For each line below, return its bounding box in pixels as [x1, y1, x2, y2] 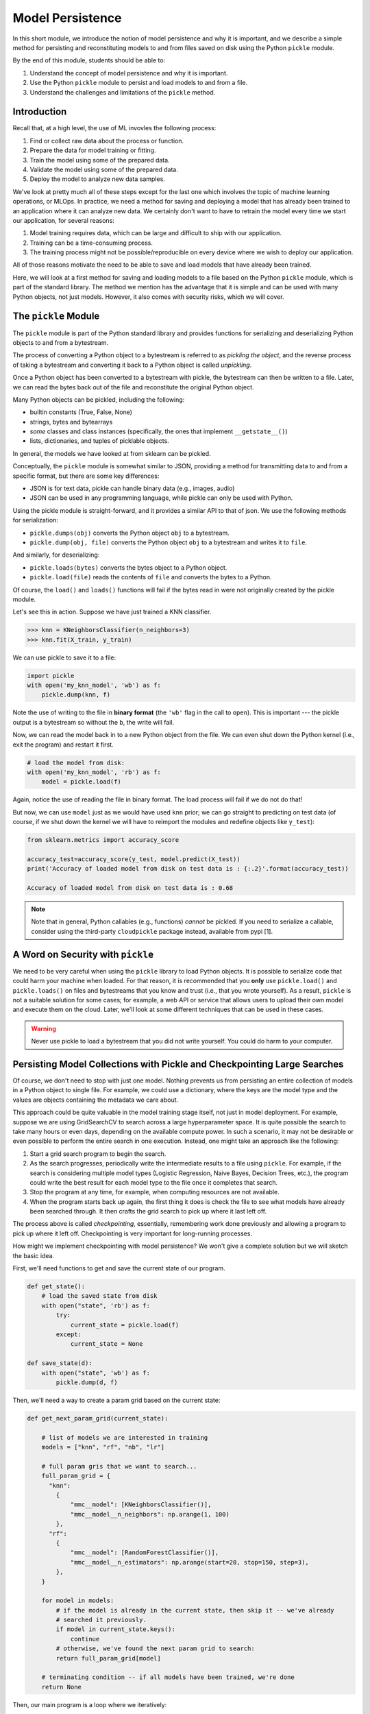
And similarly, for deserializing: [12, 551, 100, 559]
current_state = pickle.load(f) [70, 1320, 180, 1329]
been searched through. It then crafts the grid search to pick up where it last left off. [29, 1207, 267, 1216]
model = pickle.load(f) [41, 778, 121, 786]
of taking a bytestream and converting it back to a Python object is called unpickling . [12, 361, 252, 369]
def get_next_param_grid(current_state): [27, 1414, 169, 1422]
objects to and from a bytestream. [12, 338, 109, 346]
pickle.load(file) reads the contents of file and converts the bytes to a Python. [29, 573, 272, 581]
